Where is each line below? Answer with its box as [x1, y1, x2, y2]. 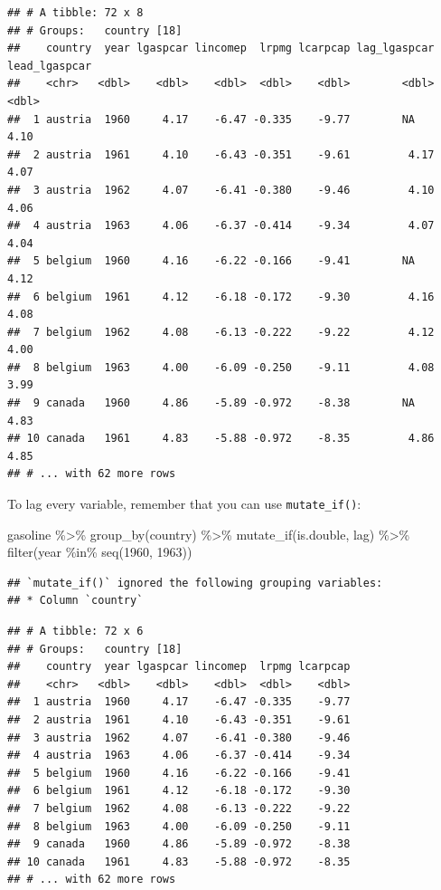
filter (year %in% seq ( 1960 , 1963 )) [7, 542, 192, 561]
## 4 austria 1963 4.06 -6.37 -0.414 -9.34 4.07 [7, 219, 435, 233]
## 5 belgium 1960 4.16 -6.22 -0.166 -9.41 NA [7, 254, 416, 268]
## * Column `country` [7, 594, 144, 608]
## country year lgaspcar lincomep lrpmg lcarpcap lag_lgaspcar [7, 42, 435, 55]
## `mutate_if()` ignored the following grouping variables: [7, 576, 383, 589]
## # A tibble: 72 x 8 [7, 6, 144, 19]
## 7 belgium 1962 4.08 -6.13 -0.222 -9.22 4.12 [7, 325, 435, 339]
